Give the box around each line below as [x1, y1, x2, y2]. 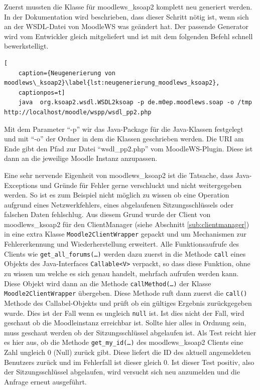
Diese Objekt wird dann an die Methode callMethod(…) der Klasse [4, 278, 211, 288]
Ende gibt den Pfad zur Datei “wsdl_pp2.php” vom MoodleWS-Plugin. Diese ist [4, 143, 253, 153]
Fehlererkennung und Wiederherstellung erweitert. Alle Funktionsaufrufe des [4, 239, 239, 249]
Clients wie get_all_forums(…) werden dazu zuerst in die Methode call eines [4, 248, 246, 259]
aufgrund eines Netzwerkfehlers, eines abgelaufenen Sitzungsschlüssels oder [4, 199, 234, 210]
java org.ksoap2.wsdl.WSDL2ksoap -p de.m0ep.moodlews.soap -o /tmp [18, 99, 252, 106]
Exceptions [4, 179, 38, 190]
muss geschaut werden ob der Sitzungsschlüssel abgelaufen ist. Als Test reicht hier [4, 327, 256, 337]
